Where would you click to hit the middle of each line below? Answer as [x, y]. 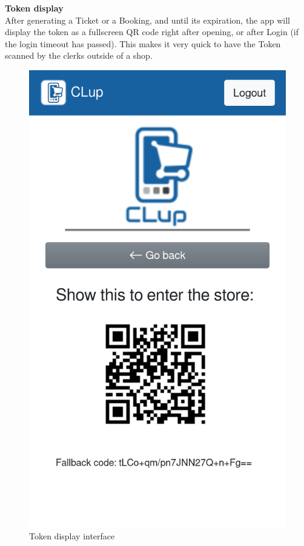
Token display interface [72, 535]
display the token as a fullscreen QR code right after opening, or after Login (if [152, 32]
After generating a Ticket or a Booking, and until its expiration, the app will [148, 20]
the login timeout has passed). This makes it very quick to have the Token [143, 43]
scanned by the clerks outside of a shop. [79, 55]
